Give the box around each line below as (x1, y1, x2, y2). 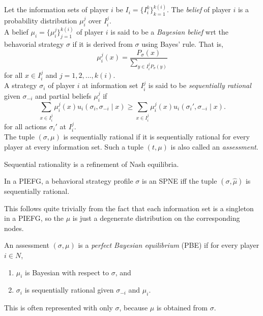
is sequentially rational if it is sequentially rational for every (63, 131, 250, 142)
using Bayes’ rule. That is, (141, 39, 223, 49)
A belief (4, 26, 28, 37)
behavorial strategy (4, 39, 64, 49)
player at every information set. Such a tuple (4, 141, 143, 152)
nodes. (4, 222, 24, 233)
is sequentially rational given (24, 284, 114, 295)
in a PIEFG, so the (4, 213, 64, 223)
